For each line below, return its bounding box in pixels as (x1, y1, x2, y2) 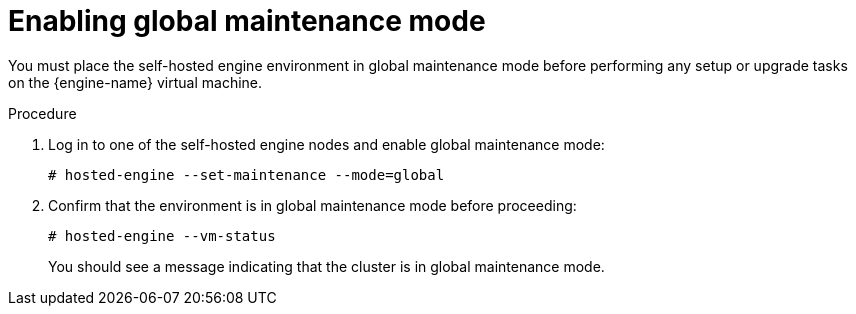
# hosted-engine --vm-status (48, 227, 276, 244)
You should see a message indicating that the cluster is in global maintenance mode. (48, 257, 605, 275)
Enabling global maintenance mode (8, 4, 486, 38)
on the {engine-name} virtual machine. (8, 73, 263, 91)
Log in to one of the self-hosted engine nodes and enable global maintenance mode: (48, 135, 605, 153)
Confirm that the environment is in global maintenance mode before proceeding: (48, 196, 577, 214)
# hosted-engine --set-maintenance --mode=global (48, 166, 445, 183)
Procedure (8, 104, 77, 122)
